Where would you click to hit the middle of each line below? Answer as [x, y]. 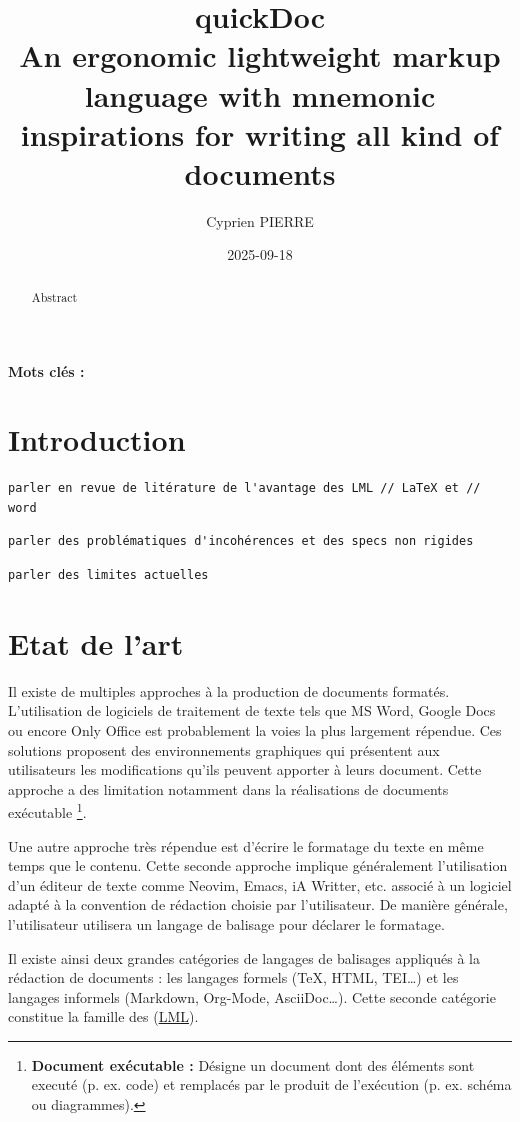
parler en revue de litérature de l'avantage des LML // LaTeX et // [244, 488]
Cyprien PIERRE [260, 220]
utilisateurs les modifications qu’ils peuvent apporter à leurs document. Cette [245, 769]
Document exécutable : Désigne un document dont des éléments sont [253, 1064]
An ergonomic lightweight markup [260, 55]
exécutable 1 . [47, 810]
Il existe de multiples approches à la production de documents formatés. [229, 690]
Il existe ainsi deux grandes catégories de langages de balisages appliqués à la [244, 957]
